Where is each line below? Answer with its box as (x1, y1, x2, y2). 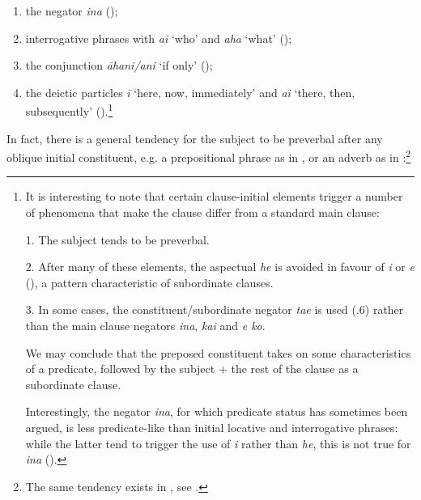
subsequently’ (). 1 (25, 100, 113, 120)
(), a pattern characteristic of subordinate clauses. (25, 273, 274, 290)
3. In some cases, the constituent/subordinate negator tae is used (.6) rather (25, 301, 404, 318)
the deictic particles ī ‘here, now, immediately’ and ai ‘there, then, (25, 83, 355, 100)
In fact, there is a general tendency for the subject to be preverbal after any (6, 129, 383, 146)
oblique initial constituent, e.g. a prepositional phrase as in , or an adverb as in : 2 (6, 146, 411, 165)
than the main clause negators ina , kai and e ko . (25, 317, 266, 334)
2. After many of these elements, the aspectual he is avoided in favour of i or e (25, 258, 415, 275)
